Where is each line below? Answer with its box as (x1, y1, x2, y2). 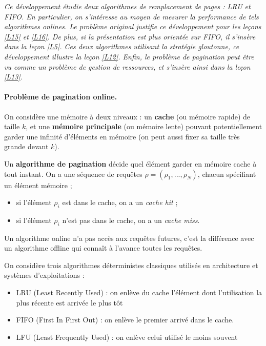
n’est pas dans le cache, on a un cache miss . (62, 214, 200, 225)
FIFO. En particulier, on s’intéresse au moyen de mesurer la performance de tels (4, 11, 259, 22)
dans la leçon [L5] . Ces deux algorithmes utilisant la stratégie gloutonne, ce (4, 41, 239, 52)
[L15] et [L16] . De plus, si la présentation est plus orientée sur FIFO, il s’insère (4, 31, 256, 42)
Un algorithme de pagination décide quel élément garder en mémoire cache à (4, 158, 257, 169)
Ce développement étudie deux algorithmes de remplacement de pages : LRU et (4, 1, 251, 11)
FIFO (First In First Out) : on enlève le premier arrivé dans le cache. (16, 314, 234, 325)
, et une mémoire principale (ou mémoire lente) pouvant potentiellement (26, 121, 262, 132)
